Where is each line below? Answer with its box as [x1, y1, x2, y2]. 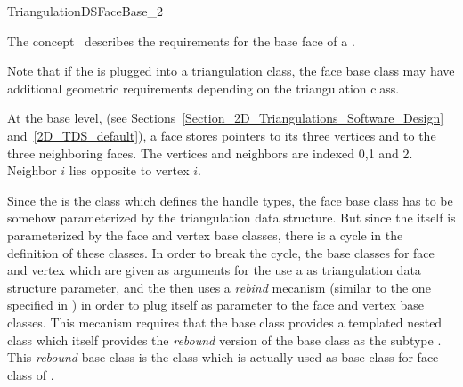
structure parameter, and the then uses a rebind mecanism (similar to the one [7, 278, 431, 296]
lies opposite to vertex [69, 161, 190, 180]
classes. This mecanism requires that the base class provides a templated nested [7, 312, 443, 331]
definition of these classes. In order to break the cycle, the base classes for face [7, 243, 435, 262]
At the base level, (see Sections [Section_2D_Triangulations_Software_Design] [7, 109, 444, 127]
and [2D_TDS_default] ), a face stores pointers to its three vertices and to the [7, 125, 436, 144]
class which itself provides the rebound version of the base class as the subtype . [7, 330, 442, 349]
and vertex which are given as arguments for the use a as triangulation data [7, 261, 421, 279]
